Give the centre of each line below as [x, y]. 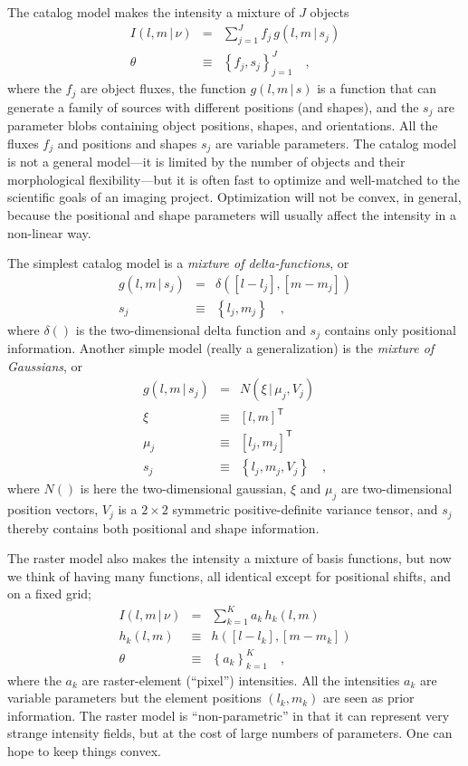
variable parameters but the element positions [134, 698]
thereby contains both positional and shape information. [163, 527]
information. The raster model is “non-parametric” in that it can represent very [229, 715]
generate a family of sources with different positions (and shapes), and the [213, 106]
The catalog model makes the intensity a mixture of [151, 12]
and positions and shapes [127, 143]
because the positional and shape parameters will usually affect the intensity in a [232, 214]
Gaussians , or [45, 365]
